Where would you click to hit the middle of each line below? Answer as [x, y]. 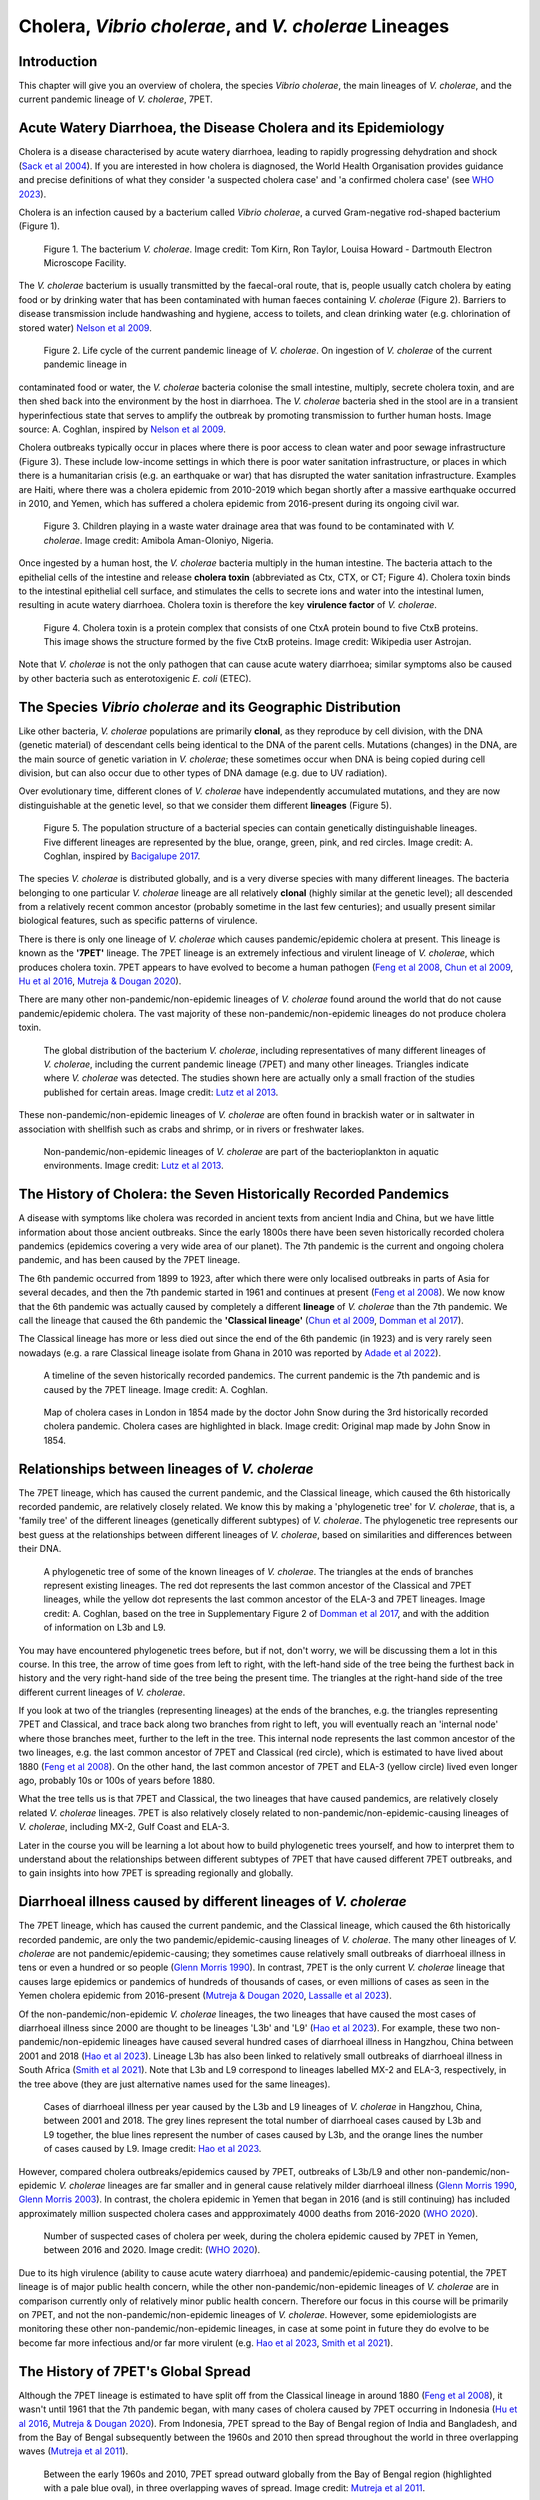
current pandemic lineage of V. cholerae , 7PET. [116, 99]
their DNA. [40, 1549]
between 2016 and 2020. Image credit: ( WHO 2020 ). [152, 2250]
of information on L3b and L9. [105, 1627]
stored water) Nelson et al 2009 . [85, 327]
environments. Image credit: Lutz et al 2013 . [133, 1166]
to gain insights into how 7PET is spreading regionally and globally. [156, 1873]
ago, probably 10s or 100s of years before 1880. [116, 1781]
